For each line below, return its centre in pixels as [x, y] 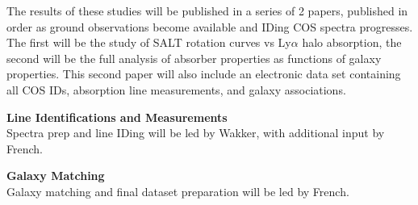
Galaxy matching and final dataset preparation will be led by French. [178, 191]
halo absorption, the [352, 42]
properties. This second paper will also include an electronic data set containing [204, 74]
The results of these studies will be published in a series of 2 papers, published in [207, 10]
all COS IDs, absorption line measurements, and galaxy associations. [176, 89]
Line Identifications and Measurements [117, 117]
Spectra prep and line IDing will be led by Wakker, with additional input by [196, 133]
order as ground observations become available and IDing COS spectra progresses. [210, 26]
